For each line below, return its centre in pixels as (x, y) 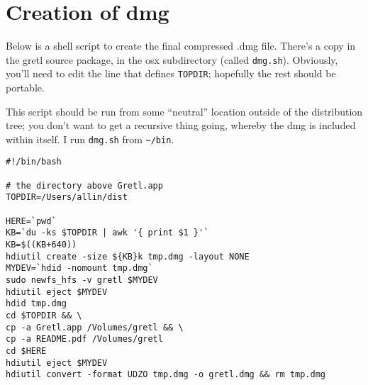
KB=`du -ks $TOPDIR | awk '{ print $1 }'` (107, 233)
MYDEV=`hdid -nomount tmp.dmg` (79, 268)
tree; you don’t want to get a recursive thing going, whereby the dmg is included (181, 125)
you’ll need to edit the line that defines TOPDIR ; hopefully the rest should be (171, 73)
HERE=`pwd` (31, 221)
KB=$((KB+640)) (41, 245)
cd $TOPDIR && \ (44, 316)
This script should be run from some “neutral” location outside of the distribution (184, 111)
